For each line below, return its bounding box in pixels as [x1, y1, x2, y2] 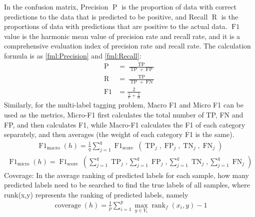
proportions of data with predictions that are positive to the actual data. [4, 21, 227, 31]
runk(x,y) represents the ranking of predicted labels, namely [4, 189, 188, 199]
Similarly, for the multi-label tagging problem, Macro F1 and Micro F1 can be [4, 99, 243, 110]
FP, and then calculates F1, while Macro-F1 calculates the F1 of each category [4, 119, 245, 129]
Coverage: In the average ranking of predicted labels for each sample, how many [4, 169, 249, 180]
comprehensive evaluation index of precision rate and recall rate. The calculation [4, 40, 251, 51]
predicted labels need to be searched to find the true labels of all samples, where [4, 179, 250, 190]
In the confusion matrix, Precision [4, 1, 108, 11]
